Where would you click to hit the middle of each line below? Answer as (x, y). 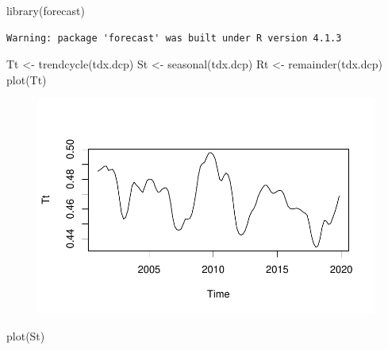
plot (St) (26, 335)
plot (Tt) (27, 79)
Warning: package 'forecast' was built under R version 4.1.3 (174, 38)
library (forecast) (46, 10)
